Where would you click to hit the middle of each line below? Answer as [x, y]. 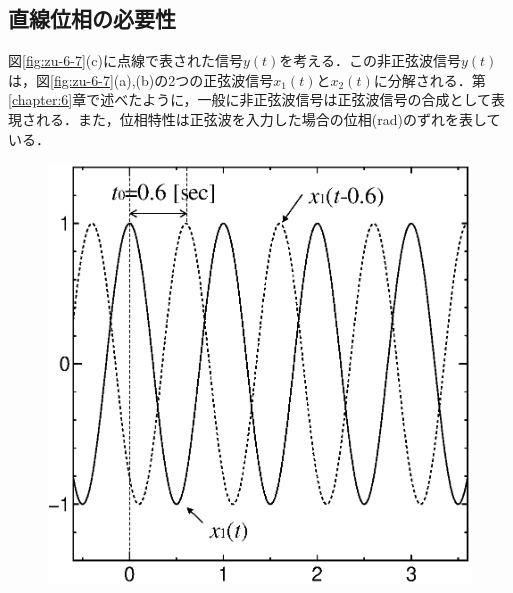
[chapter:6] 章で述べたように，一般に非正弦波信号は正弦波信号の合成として [250, 99]
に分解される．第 [429, 79]
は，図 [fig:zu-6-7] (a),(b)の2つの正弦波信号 [141, 79]
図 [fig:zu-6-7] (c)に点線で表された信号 [125, 60]
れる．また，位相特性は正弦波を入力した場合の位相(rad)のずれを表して [268, 118]
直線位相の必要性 [92, 18]
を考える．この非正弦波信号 [370, 60]
